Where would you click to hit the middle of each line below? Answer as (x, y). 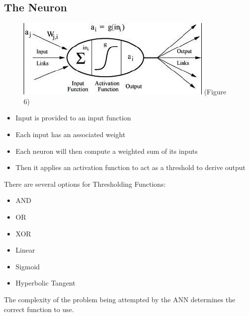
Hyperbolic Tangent (46, 283)
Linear (25, 250)
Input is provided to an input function (73, 118)
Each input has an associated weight (70, 134)
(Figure (215, 92)
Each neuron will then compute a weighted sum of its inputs (107, 151)
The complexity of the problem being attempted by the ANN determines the (120, 299)
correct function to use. (39, 309)
